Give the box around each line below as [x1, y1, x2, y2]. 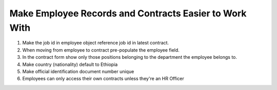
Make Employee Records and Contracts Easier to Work [9, 8, 247, 19]
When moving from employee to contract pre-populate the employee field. [22, 47, 180, 53]
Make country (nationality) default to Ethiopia [22, 61, 118, 67]
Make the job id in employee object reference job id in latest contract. [22, 40, 169, 46]
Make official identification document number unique [22, 68, 134, 74]
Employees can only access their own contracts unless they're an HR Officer [22, 76, 184, 82]
